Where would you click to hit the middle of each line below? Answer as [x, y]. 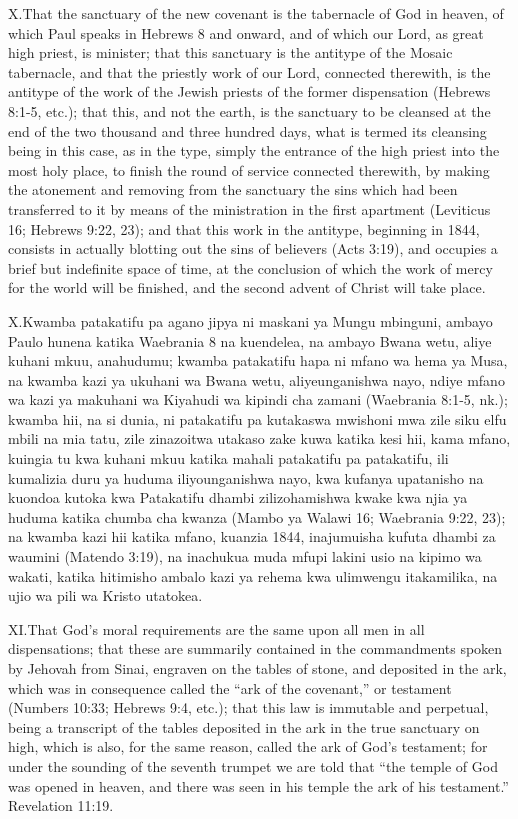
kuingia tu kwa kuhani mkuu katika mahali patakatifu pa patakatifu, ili [228, 458]
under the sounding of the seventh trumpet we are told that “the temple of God [253, 765]
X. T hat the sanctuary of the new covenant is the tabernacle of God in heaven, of [256, 13]
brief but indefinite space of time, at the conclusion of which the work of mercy [250, 267]
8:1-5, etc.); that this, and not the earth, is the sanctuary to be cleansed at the [249, 110]
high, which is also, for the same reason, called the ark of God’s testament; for [248, 746]
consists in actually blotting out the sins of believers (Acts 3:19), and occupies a [253, 248]
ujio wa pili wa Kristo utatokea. [105, 595]
